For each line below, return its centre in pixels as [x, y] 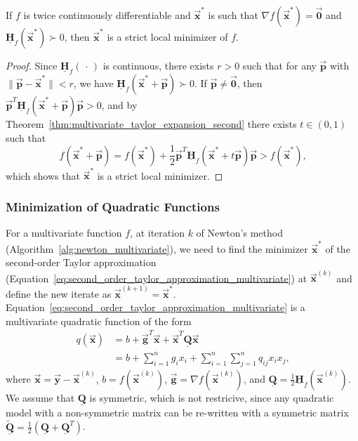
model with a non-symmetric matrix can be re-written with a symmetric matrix [177, 412]
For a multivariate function [64, 233]
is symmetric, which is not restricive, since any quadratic [212, 397]
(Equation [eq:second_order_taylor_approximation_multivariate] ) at [157, 278]
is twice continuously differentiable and [107, 15]
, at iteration [157, 233]
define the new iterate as [59, 293]
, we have [93, 83]
